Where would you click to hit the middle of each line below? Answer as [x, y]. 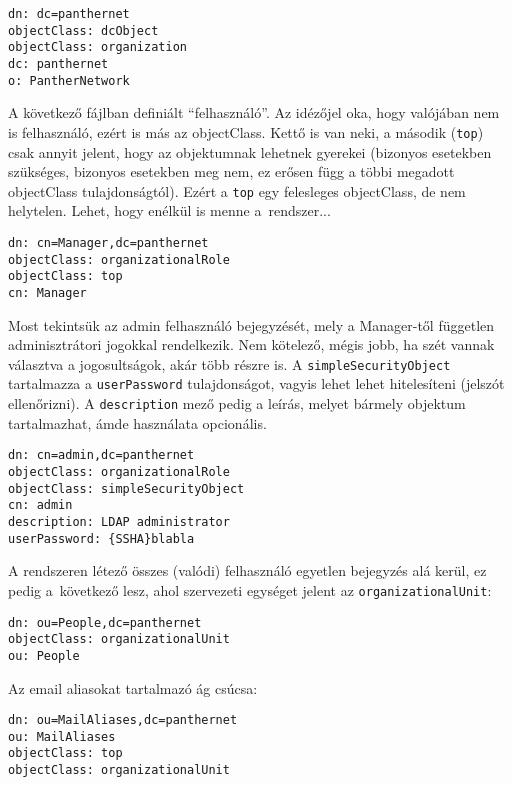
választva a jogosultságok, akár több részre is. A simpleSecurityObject [229, 363]
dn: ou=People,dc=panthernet [105, 622]
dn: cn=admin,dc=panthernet [101, 455]
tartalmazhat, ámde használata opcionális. [137, 422]
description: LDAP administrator [119, 521]
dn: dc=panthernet [69, 14]
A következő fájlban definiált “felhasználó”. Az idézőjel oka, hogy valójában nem [254, 112]
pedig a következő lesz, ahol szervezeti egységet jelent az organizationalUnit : [250, 589]
